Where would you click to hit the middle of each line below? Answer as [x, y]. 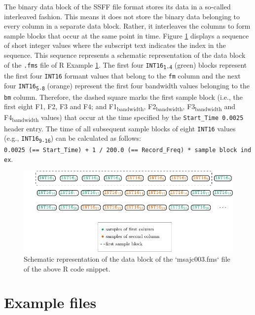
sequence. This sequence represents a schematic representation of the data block [125, 55]
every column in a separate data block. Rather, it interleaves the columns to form [127, 26]
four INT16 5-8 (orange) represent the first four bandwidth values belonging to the [127, 86]
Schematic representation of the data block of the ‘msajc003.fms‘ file [127, 258]
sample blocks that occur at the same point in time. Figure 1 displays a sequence [127, 35]
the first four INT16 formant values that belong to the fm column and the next [122, 76]
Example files [50, 302]
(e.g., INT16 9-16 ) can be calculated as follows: [73, 138]
